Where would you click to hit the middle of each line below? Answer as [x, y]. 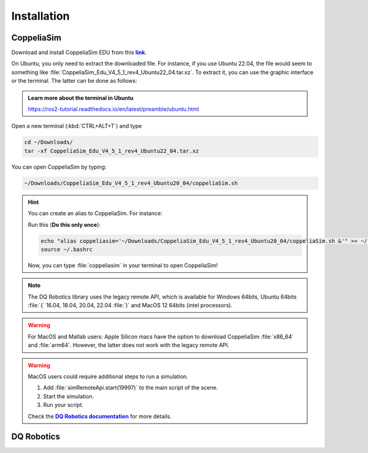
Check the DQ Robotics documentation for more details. [100, 416]
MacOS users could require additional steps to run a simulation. [108, 376]
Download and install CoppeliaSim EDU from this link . [79, 53]
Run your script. [63, 405]
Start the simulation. [69, 396]
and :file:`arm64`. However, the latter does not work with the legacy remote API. [128, 345]
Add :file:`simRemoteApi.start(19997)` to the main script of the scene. [131, 388]
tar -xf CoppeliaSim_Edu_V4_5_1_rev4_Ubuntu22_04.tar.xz [112, 151]
